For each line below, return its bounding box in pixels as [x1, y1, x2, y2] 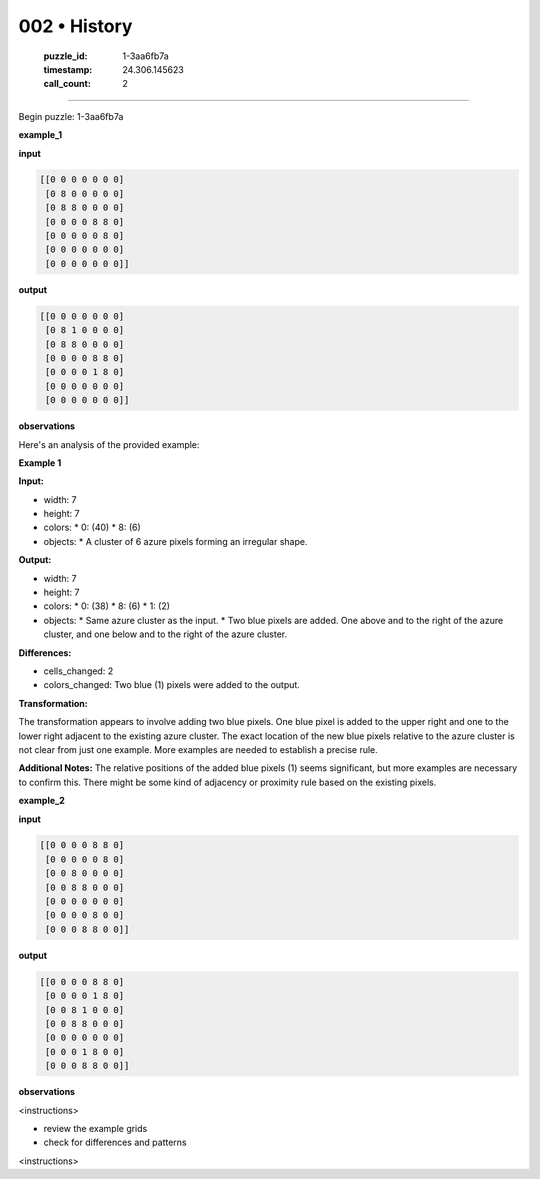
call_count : [43, 78, 92, 90]
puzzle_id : [43, 50, 88, 62]
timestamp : [43, 63, 93, 75]
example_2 [18, 795, 65, 807]
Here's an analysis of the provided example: [18, 438, 200, 450]
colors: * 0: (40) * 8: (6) [43, 521, 142, 534]
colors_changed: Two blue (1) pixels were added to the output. [43, 679, 300, 691]
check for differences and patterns [43, 1136, 187, 1149]
